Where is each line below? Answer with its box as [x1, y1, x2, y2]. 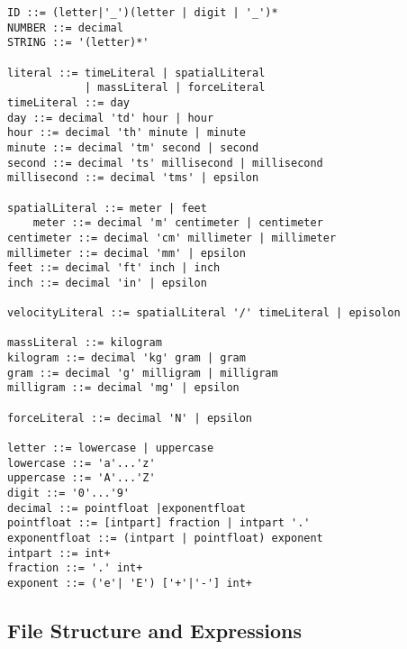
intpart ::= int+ [7, 546, 111, 560]
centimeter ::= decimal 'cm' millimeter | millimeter [7, 231, 337, 244]
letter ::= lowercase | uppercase [7, 442, 214, 455]
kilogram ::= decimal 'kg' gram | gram [7, 352, 246, 365]
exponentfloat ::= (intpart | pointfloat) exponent [7, 531, 323, 544]
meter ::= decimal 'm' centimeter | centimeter [32, 216, 323, 230]
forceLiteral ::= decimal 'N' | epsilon [7, 411, 253, 425]
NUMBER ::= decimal [7, 21, 123, 34]
